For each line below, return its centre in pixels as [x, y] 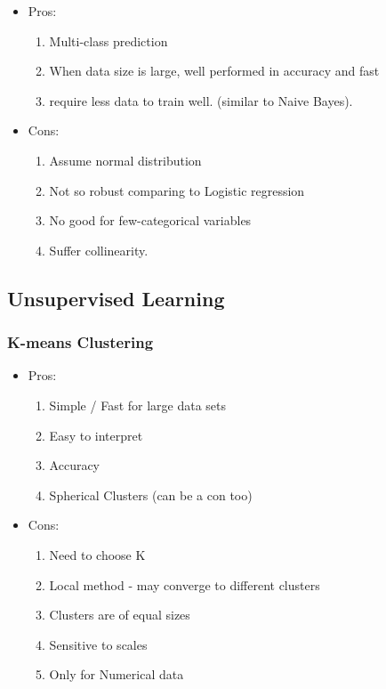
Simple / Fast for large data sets [138, 405]
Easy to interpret [96, 435]
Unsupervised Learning [116, 298]
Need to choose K [97, 554]
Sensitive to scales [98, 644]
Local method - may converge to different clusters [185, 584]
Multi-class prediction [109, 41]
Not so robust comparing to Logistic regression [177, 190]
